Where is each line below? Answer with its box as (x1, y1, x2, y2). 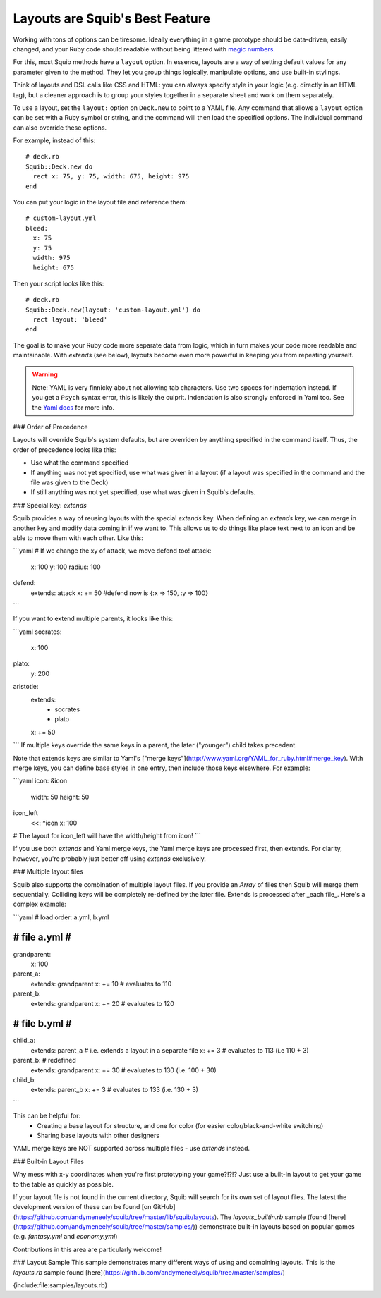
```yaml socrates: (13, 627, 62, 636)
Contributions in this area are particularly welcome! (13, 1245, 162, 1254)
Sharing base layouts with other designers (37, 1131, 160, 1139)
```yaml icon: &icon (13, 776, 67, 785)
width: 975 (32, 254, 71, 262)
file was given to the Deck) (30, 478, 109, 486)
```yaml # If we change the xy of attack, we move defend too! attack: (13, 546, 212, 555)
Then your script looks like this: (13, 279, 104, 288)
